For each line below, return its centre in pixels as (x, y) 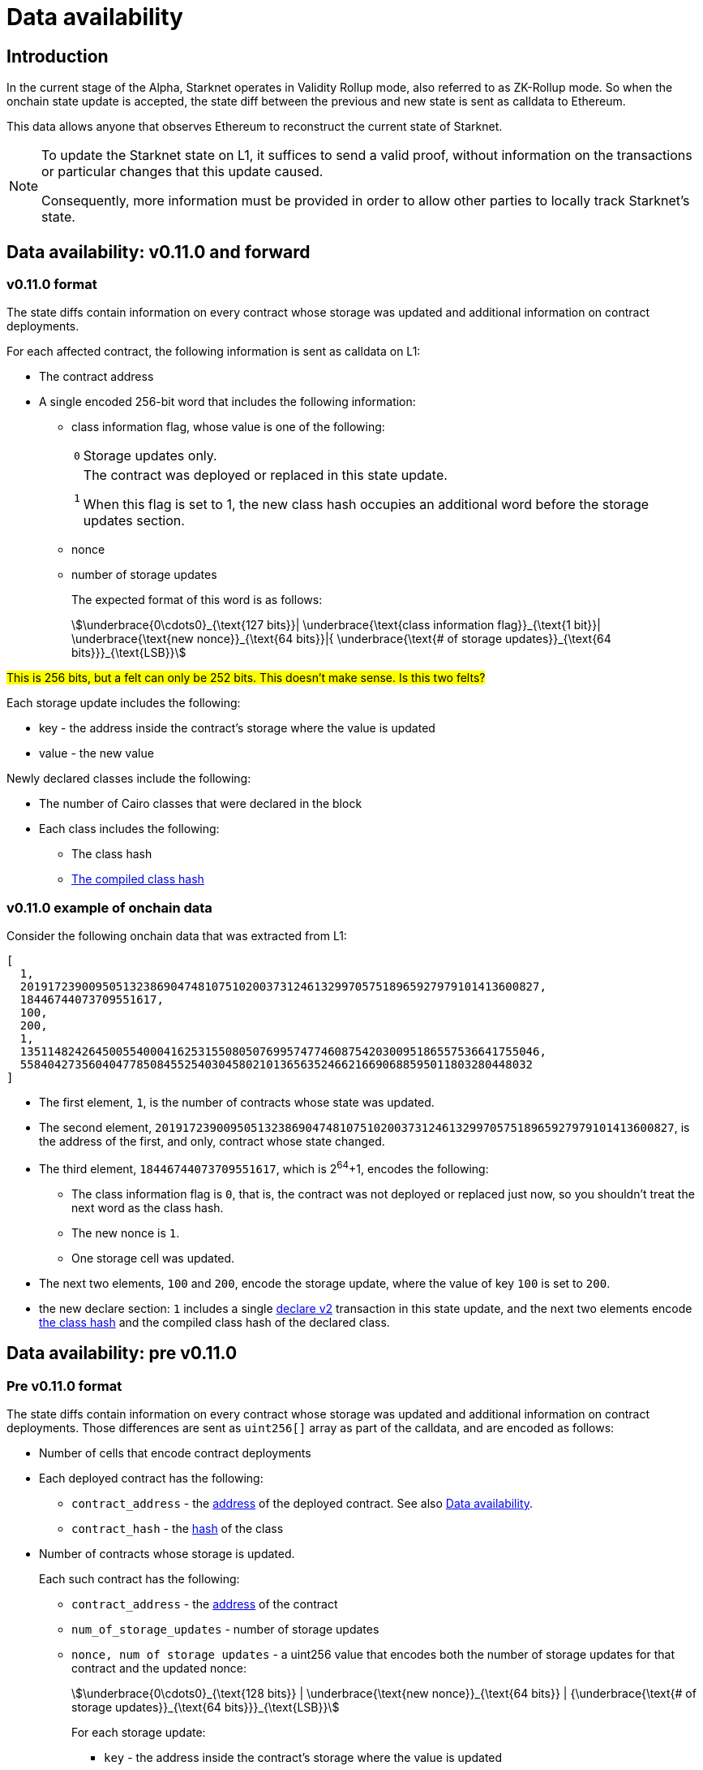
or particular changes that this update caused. (182, 172)
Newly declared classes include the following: (129, 779)
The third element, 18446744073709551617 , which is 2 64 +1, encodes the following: (264, 1168)
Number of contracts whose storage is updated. (167, 1554)
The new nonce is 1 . (126, 1233)
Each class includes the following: (129, 829)
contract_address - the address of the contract (205, 1604)
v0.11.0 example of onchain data (109, 907)
